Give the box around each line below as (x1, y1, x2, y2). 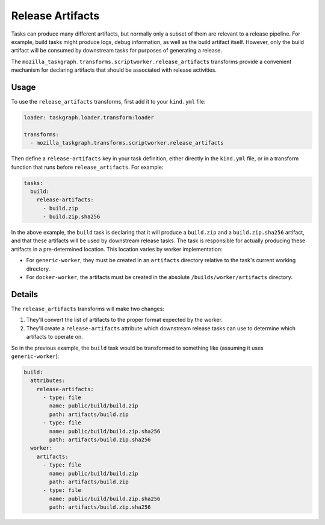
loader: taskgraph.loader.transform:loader (23, 115, 155, 121)
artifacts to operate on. (26, 333, 84, 341)
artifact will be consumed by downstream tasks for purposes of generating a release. (11, 47, 223, 54)
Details (11, 289, 39, 300)
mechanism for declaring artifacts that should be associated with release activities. (11, 66, 217, 74)
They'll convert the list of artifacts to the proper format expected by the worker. (26, 316, 223, 324)
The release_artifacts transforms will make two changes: (11, 305, 165, 312)
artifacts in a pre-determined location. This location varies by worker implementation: (11, 245, 223, 253)
